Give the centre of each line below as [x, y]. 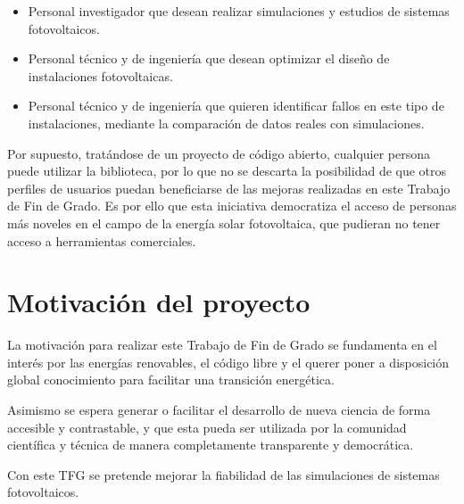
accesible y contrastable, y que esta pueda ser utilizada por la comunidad [207, 427]
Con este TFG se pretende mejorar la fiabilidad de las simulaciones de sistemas [224, 474]
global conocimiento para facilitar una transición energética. [171, 380]
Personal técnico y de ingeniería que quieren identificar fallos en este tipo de [236, 106]
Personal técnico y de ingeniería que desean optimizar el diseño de [209, 58]
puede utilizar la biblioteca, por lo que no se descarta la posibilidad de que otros [227, 171]
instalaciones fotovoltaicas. [100, 75]
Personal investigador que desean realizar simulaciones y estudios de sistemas [239, 11]
